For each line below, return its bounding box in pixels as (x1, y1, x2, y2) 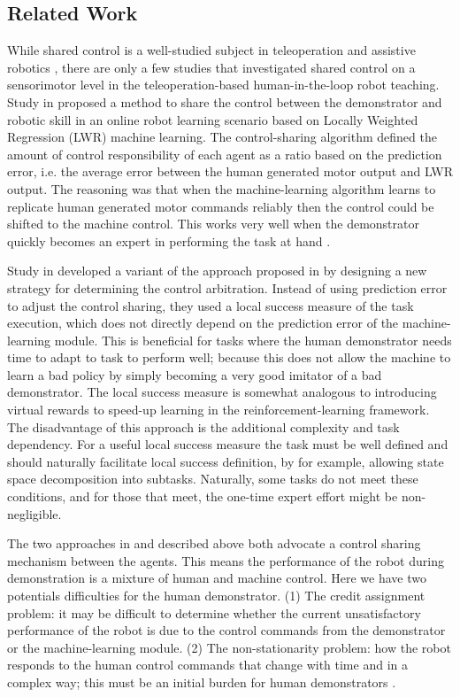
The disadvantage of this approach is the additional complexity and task (7, 417, 400, 436)
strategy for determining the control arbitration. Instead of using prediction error (7, 278, 448, 297)
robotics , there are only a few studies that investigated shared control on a (7, 58, 416, 76)
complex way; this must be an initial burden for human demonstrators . (7, 672, 396, 691)
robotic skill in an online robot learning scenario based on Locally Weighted (7, 110, 418, 128)
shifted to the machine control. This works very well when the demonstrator (7, 214, 419, 233)
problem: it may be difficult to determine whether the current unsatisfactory (7, 603, 421, 622)
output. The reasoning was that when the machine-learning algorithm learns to (7, 179, 436, 197)
